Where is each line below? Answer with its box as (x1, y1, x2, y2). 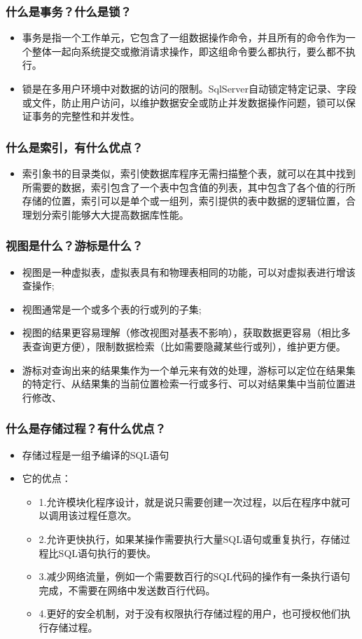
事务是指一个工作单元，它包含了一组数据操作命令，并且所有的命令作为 (22, 30, 346, 45)
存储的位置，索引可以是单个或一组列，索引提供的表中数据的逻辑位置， (22, 193, 346, 208)
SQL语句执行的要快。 (58, 545, 157, 560)
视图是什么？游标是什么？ (6, 237, 144, 254)
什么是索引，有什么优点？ (6, 138, 144, 156)
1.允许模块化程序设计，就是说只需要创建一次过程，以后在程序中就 (39, 494, 341, 509)
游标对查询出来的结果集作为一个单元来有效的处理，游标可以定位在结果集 (22, 362, 356, 377)
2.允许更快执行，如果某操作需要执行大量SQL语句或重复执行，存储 (39, 531, 340, 546)
